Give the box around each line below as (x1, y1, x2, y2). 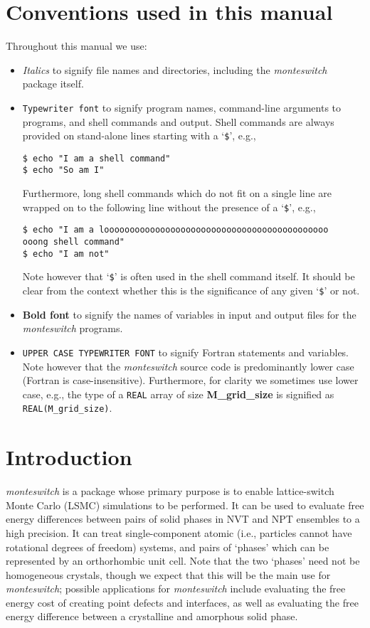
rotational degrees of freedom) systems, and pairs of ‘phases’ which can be (6, 539, 329, 554)
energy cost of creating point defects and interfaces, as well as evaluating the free (6, 595, 359, 610)
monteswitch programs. (22, 321, 123, 336)
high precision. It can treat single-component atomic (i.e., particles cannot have (6, 525, 352, 540)
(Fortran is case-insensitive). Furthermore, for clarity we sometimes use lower (22, 373, 359, 388)
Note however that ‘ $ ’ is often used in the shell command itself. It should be (22, 269, 355, 284)
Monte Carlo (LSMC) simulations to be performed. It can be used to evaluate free (6, 497, 364, 512)
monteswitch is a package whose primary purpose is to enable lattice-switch (6, 484, 334, 499)
